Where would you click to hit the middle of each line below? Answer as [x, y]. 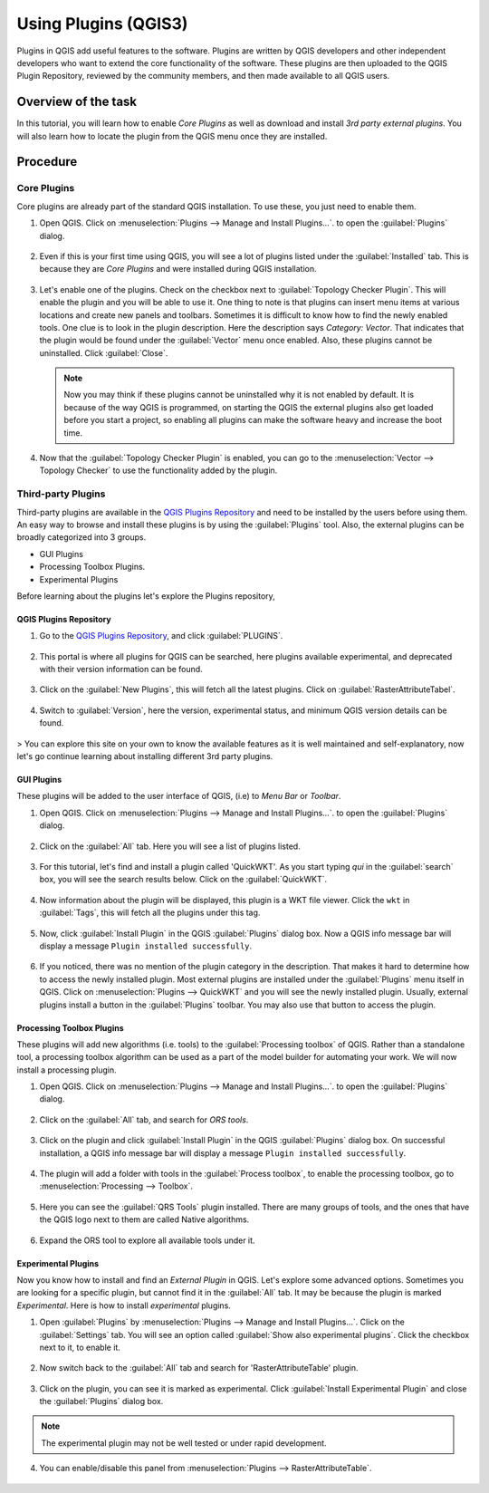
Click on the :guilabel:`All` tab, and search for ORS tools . [144, 1120]
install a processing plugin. [67, 1070]
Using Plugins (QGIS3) [102, 24]
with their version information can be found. [121, 669]
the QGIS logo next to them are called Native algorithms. [144, 1219]
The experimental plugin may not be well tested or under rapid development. [184, 1443]
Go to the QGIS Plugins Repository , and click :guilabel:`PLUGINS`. [161, 636]
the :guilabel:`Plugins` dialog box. [101, 1401]
